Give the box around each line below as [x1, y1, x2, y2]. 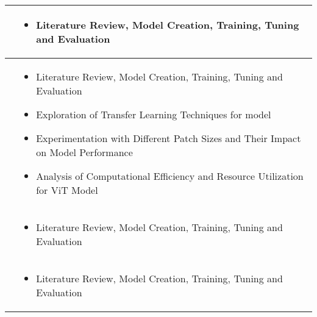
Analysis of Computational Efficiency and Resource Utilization [36, 169, 304, 183]
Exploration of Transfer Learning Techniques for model [36, 107, 271, 121]
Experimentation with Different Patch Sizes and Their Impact [36, 131, 301, 145]
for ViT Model [36, 183, 98, 197]
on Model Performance [36, 145, 133, 159]
